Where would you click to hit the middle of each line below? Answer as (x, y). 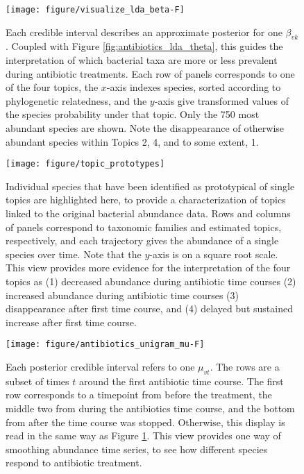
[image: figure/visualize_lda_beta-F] (95, 10)
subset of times (37, 381)
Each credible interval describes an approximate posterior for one (144, 32)
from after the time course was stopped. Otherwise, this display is (145, 422)
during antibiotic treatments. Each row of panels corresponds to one (150, 73)
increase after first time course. (71, 322)
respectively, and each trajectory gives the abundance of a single (142, 240)
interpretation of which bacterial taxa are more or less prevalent (142, 60)
